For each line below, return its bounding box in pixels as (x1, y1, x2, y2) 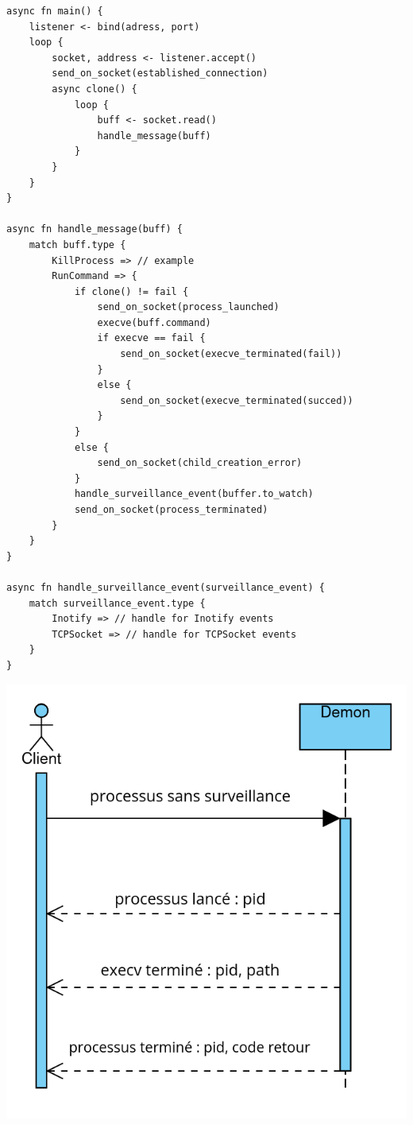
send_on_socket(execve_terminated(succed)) (120, 394, 353, 406)
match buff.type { (29, 239, 126, 250)
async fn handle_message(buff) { (6, 223, 183, 235)
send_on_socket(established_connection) (52, 68, 268, 80)
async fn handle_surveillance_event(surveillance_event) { (6, 581, 325, 593)
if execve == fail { (97, 332, 206, 344)
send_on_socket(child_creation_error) (97, 457, 303, 469)
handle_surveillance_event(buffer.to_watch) (74, 488, 314, 500)
